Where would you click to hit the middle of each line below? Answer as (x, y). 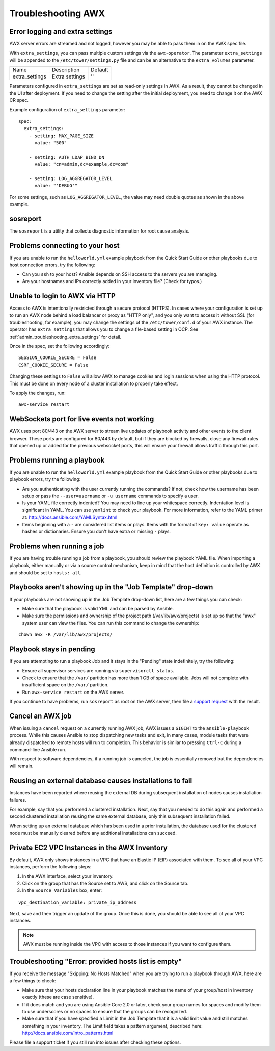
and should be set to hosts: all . (46, 572)
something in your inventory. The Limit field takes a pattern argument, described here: (113, 1026)
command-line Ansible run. (38, 750)
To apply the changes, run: (37, 393)
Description (66, 70)
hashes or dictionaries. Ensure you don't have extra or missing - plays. (96, 531)
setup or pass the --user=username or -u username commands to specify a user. (110, 496)
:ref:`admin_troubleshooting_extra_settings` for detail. (65, 337)
